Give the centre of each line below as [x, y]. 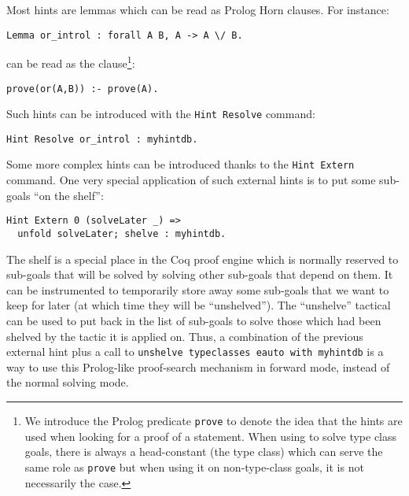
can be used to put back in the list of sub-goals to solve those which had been [194, 320]
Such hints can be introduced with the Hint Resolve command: [161, 114]
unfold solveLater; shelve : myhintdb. [122, 233]
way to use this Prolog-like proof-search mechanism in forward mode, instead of [198, 366]
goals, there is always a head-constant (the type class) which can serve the [204, 452]
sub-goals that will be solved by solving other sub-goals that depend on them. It [200, 274]
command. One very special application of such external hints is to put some [191, 180]
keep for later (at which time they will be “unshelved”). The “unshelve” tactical [199, 305]
